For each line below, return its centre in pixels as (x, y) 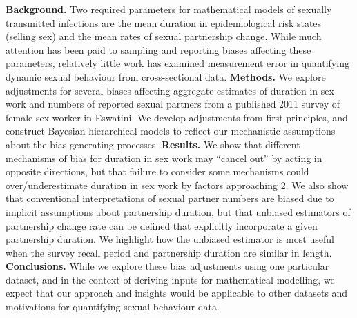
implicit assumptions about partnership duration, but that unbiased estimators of (178, 211)
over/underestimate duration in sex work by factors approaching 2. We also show (177, 185)
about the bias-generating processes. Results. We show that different (153, 144)
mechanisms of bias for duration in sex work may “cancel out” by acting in (164, 158)
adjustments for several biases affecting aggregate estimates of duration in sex (170, 90)
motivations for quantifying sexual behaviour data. (113, 307)
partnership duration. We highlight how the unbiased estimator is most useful (170, 239)
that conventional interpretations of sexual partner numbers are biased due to (170, 198)
